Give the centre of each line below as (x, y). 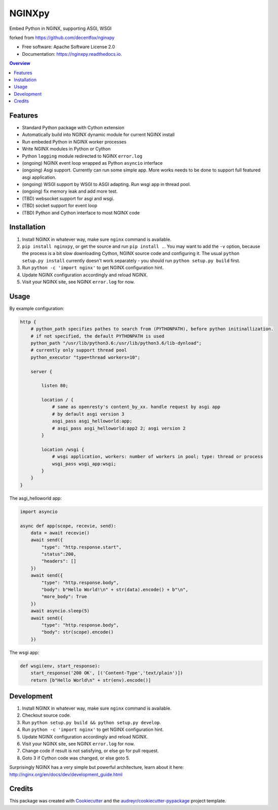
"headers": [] (59, 561)
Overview (20, 63)
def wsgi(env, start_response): (60, 666)
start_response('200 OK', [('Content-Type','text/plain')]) (107, 673)
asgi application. (39, 177)
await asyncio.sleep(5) (60, 611)
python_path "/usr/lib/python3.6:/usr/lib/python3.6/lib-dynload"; (116, 343)
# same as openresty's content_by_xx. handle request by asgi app (136, 407)
